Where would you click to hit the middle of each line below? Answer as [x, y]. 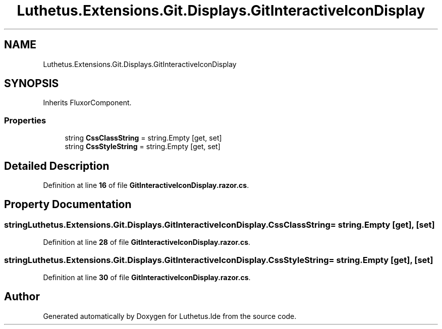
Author [22, 297]
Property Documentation [68, 205]
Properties [25, 120]
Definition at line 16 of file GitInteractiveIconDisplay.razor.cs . [146, 185]
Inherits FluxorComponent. [87, 103]
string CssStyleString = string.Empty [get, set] [143, 147]
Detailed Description [57, 166]
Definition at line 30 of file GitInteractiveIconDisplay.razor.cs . [147, 277]
